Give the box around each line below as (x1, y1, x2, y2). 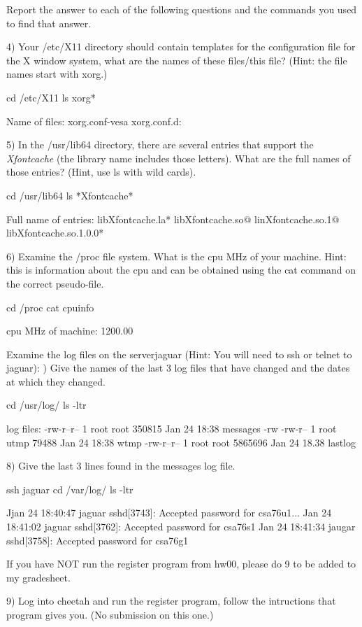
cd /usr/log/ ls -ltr (6, 397, 87, 412)
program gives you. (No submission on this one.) (6, 607, 214, 621)
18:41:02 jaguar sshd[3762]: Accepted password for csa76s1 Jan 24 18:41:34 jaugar (6, 519, 356, 534)
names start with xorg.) (6, 66, 108, 81)
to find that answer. (6, 15, 92, 30)
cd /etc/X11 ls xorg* (6, 90, 96, 104)
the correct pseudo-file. (6, 276, 104, 290)
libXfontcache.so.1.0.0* (6, 225, 104, 240)
